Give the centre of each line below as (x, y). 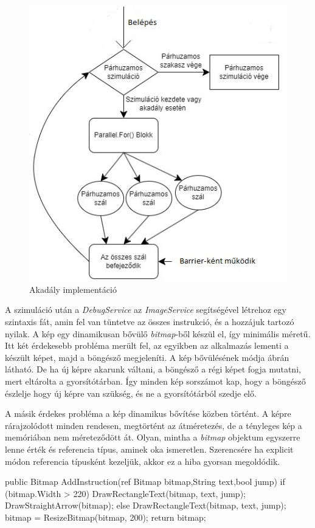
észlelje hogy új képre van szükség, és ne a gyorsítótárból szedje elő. (131, 393)
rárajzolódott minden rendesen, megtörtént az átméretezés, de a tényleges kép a (154, 425)
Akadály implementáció (73, 289)
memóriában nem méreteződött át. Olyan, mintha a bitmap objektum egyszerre (153, 437)
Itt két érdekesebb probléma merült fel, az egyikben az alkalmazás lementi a (147, 345)
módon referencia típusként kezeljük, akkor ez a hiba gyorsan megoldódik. (143, 461)
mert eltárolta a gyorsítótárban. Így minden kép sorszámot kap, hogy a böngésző (155, 381)
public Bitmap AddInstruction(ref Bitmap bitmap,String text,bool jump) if (145, 482)
